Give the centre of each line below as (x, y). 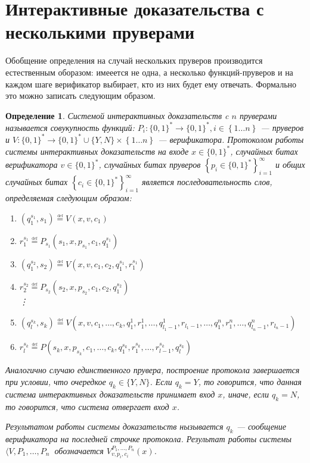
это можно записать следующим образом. (80, 96)
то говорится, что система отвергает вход (87, 406)
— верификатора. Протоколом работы (231, 139)
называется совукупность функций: (70, 127)
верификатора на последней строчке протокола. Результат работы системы (148, 438)
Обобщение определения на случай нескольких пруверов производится (134, 60)
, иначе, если (246, 394)
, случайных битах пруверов (150, 165)
